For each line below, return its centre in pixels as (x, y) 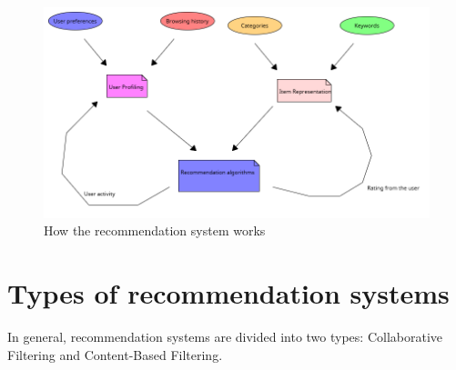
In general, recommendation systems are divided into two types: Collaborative (225, 337)
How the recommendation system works (155, 230)
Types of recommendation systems (228, 293)
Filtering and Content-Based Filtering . (115, 354)
